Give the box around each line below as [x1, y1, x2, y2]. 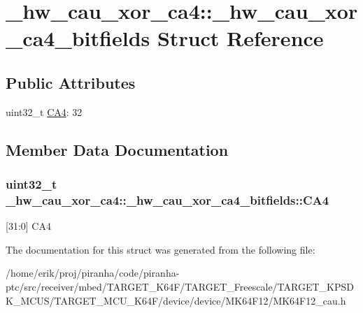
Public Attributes [6, 71, 136, 93]
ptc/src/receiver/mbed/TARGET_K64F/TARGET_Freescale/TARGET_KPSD [6, 279, 354, 294]
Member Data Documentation [6, 138, 229, 160]
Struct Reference [157, 24, 324, 52]
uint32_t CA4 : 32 [6, 104, 83, 119]
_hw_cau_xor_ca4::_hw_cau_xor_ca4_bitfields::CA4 [6, 191, 329, 208]
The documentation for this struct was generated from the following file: [6, 242, 315, 256]
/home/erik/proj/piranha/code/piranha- [6, 265, 180, 280]
